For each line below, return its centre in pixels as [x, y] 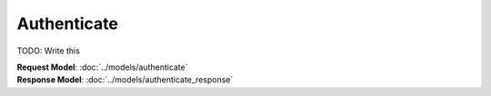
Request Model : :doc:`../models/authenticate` [102, 67]
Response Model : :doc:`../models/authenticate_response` [125, 80]
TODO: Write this [49, 51]
